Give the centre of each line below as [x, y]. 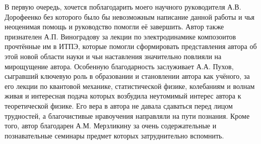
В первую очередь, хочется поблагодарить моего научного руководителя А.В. [123, 7]
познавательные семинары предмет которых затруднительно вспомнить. [114, 135]
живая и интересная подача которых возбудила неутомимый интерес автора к [123, 96]
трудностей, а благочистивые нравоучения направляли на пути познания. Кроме [127, 115]
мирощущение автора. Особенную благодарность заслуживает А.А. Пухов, [119, 66]
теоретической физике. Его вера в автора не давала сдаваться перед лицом [119, 105]
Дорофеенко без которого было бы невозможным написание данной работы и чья [130, 16]
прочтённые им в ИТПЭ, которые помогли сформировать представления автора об [131, 46]
